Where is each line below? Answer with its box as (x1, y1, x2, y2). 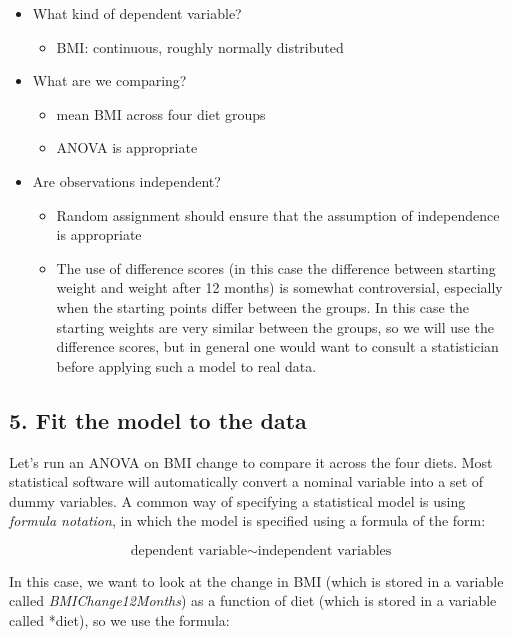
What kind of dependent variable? (32, 3, 242, 23)
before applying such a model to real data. (56, 355, 317, 376)
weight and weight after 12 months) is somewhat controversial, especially (56, 277, 503, 298)
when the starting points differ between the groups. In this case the (56, 296, 469, 317)
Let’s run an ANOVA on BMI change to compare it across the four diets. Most (9, 451, 493, 472)
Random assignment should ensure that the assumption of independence (56, 204, 500, 225)
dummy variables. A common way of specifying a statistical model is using (9, 490, 466, 511)
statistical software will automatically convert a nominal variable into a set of (9, 471, 484, 492)
